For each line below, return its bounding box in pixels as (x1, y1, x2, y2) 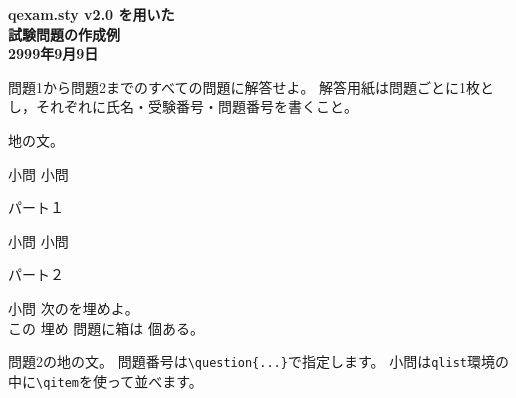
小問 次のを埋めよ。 (8, 297, 139, 318)
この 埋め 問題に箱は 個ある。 (8, 317, 204, 338)
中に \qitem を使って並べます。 (8, 370, 203, 391)
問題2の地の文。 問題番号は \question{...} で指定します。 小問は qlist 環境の (8, 351, 509, 372)
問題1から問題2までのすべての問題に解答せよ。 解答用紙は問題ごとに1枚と (8, 76, 495, 97)
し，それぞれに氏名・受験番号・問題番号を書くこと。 (8, 96, 358, 117)
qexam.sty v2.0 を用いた (8, 4, 175, 24)
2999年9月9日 (8, 43, 99, 64)
